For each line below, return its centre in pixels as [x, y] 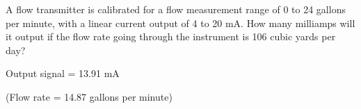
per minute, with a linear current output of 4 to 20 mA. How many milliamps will [180, 23]
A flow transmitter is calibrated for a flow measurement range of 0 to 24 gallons [176, 9]
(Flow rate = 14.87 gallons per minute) [89, 96]
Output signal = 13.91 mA [63, 73]
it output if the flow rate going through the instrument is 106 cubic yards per [171, 36]
